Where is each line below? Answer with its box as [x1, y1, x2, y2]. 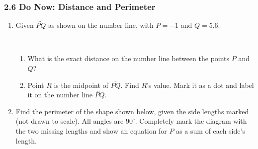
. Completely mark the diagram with [135, 116, 247, 126]
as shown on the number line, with [48, 20, 154, 30]
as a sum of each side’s [176, 125, 245, 136]
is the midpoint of [54, 79, 108, 90]
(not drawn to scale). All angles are [15, 116, 124, 126]
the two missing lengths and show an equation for [15, 125, 167, 136]
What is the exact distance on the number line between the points [27, 53, 230, 64]
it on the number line [27, 89, 92, 100]
